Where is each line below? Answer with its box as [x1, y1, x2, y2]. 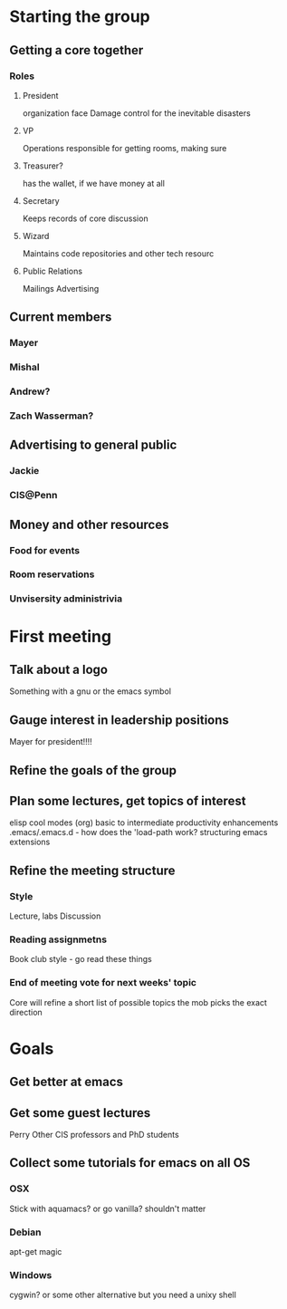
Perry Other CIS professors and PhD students [9, 1130, 179, 1141]
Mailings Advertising [22, 283, 100, 294]
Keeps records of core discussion [22, 213, 148, 224]
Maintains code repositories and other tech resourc [22, 247, 215, 259]
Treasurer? [22, 160, 63, 171]
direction [9, 1006, 43, 1017]
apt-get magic [9, 1246, 62, 1257]
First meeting [9, 626, 111, 647]
